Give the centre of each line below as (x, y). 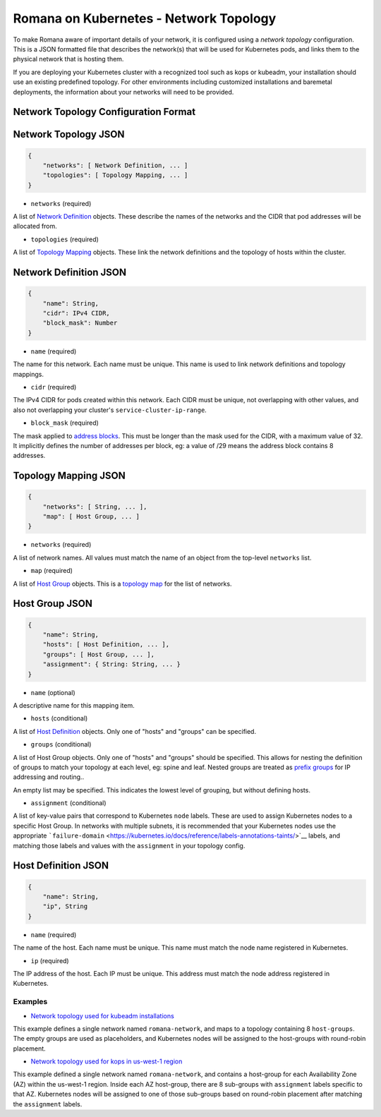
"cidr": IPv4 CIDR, (77, 313)
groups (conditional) (61, 744)
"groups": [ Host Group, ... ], (99, 654)
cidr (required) (54, 387)
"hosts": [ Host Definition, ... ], (106, 645)
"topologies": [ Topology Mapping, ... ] (115, 175)
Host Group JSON (53, 604)
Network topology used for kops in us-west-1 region (107, 1061)
